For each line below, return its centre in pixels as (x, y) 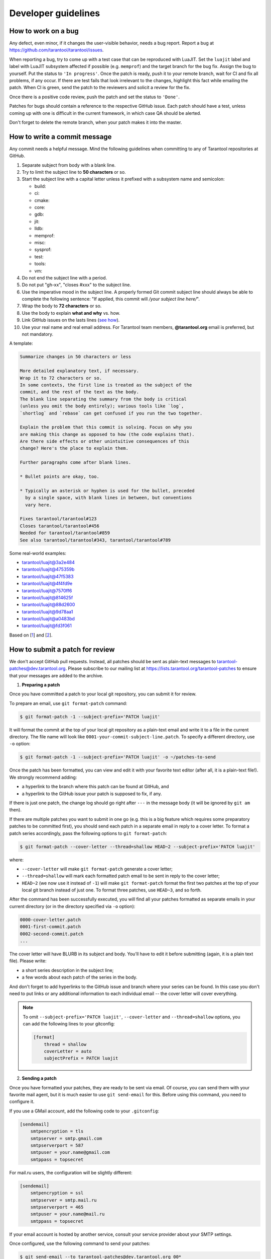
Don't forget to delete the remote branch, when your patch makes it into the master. (96, 122)
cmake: (42, 200)
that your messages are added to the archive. (56, 675)
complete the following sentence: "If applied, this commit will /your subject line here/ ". (111, 299)
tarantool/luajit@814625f (47, 597)
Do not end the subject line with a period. (64, 277)
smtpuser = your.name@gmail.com (70, 1152)
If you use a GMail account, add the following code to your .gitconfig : (84, 1111)
